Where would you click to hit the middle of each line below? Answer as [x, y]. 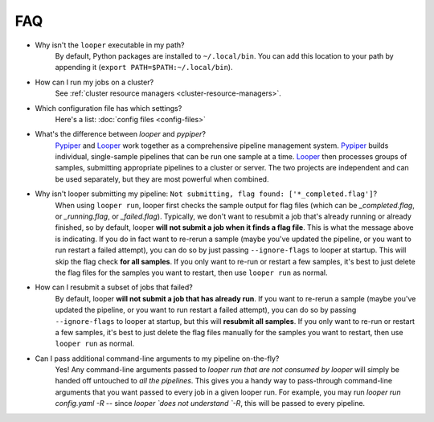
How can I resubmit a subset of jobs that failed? [114, 287]
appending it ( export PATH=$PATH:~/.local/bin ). [144, 68]
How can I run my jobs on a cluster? [94, 82]
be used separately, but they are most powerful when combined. [162, 179]
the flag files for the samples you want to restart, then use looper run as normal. [192, 272]
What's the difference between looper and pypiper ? [121, 134]
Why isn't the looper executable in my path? [110, 45]
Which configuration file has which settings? [108, 108]
